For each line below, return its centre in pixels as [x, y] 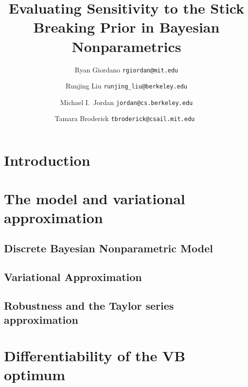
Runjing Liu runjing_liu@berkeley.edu [126, 86]
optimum [35, 374]
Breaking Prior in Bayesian [126, 27]
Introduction [47, 160]
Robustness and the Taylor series [89, 305]
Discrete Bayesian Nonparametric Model [108, 248]
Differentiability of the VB [95, 355]
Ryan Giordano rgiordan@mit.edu [126, 69]
